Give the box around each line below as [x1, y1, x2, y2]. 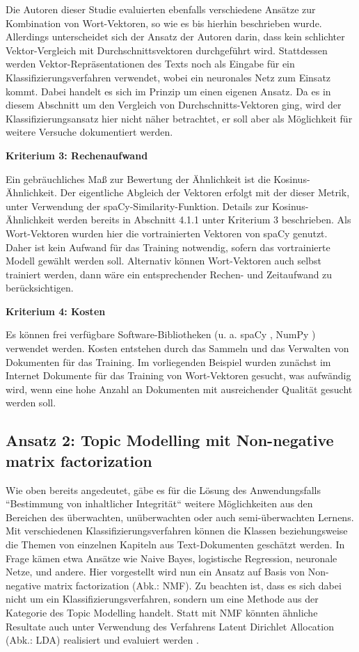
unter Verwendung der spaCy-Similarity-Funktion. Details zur [6, 198, 269, 213]
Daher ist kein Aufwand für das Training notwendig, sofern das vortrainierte [6, 239, 330, 254]
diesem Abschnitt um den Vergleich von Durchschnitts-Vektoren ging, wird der [6, 97, 342, 112]
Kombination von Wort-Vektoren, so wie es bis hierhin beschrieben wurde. [6, 15, 322, 30]
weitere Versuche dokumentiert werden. [6, 125, 173, 139]
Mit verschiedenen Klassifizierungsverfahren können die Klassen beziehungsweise [6, 523, 348, 538]
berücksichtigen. [6, 280, 74, 295]
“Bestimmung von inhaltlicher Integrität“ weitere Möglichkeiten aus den [6, 496, 313, 511]
